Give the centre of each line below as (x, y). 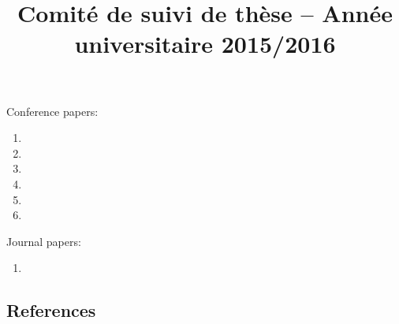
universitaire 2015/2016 (205, 44)
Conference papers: (52, 111)
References (51, 310)
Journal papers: (44, 241)
